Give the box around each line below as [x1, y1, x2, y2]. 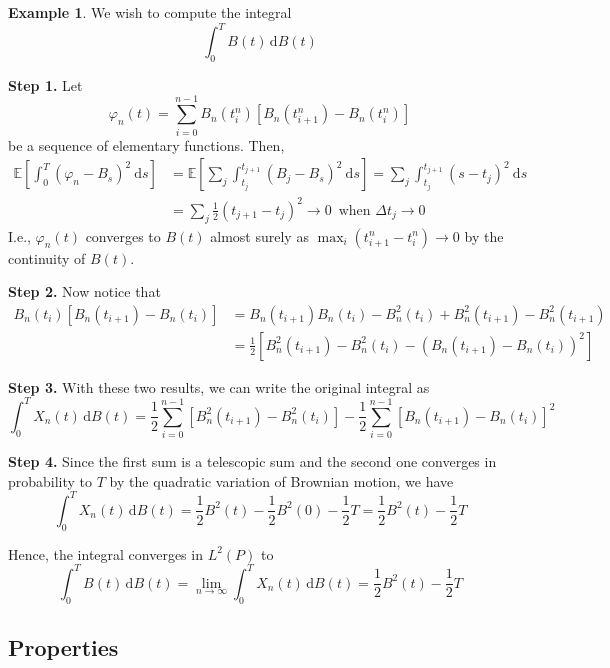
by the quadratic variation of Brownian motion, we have [109, 470, 454, 491]
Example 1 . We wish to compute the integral [8, 2, 292, 22]
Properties [8, 632, 119, 662]
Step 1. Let [8, 74, 83, 95]
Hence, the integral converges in [8, 543, 203, 564]
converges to [85, 225, 161, 246]
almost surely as [210, 225, 309, 246]
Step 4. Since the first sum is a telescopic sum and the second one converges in [8, 451, 497, 472]
